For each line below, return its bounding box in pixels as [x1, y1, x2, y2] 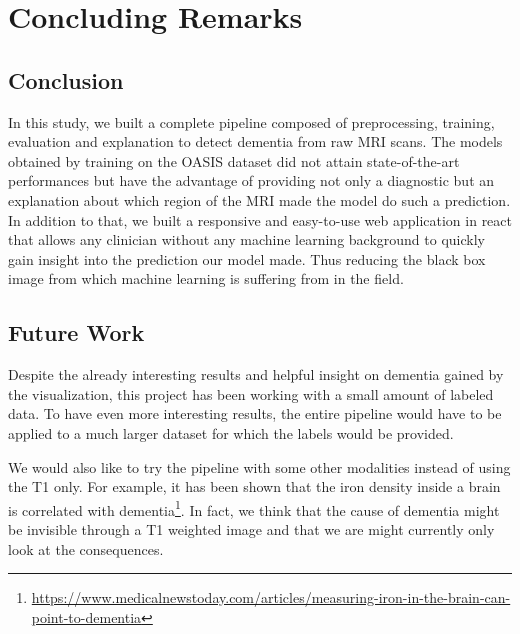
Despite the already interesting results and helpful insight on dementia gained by [8, 364, 504, 385]
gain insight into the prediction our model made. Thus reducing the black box [8, 248, 486, 269]
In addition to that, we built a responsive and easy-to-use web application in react [8, 209, 512, 230]
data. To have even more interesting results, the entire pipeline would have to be [8, 403, 502, 424]
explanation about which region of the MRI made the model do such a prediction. [8, 189, 511, 210]
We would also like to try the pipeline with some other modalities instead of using [8, 456, 511, 477]
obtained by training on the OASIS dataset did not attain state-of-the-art [8, 150, 460, 171]
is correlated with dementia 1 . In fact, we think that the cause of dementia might [8, 496, 500, 520]
